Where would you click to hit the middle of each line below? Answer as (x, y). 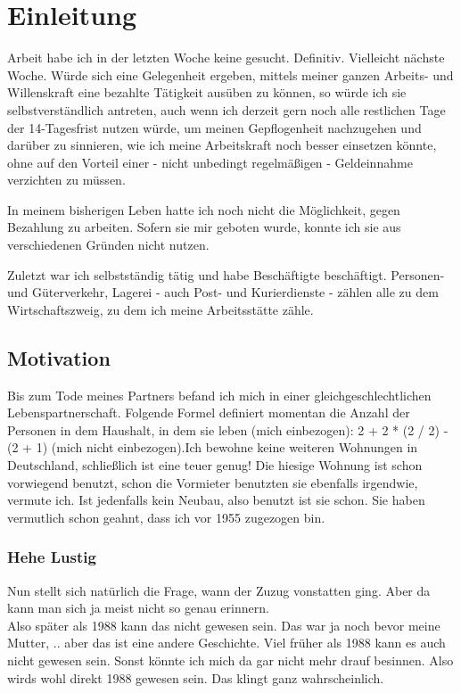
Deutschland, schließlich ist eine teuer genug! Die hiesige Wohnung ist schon (215, 465)
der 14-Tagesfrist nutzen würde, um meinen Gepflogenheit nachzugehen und (214, 127)
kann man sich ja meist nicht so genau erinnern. (138, 608)
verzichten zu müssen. (66, 180)
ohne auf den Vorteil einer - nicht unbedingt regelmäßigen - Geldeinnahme (210, 162)
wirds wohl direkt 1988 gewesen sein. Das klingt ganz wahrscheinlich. (196, 677)
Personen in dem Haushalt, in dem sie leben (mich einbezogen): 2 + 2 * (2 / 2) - (228, 429)
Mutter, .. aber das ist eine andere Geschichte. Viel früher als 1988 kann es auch (226, 643)
